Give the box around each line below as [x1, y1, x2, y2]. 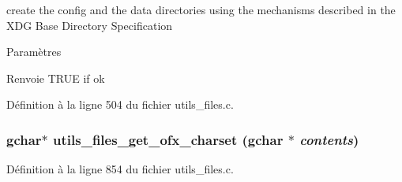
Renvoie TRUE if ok [6, 69, 105, 86]
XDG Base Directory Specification [6, 17, 173, 33]
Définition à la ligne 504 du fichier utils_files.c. [6, 96, 234, 113]
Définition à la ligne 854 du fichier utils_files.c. [6, 161, 234, 177]
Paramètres [6, 43, 62, 60]
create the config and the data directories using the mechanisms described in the [6, 2, 396, 17]
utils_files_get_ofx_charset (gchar [53, 129, 284, 149]
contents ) [299, 129, 359, 149]
